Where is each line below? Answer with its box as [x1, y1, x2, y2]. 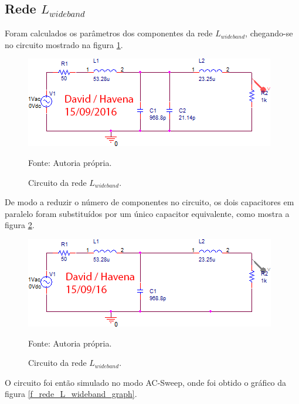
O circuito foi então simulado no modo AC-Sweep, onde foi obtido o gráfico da [5, 376, 287, 388]
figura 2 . [5, 219, 35, 231]
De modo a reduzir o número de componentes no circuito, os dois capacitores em [5, 196, 294, 208]
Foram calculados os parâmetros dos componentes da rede [5, 27, 213, 39]
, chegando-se [245, 27, 293, 39]
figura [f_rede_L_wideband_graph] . [5, 388, 137, 400]
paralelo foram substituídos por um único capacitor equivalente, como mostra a [5, 207, 290, 219]
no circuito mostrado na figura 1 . [5, 38, 123, 50]
